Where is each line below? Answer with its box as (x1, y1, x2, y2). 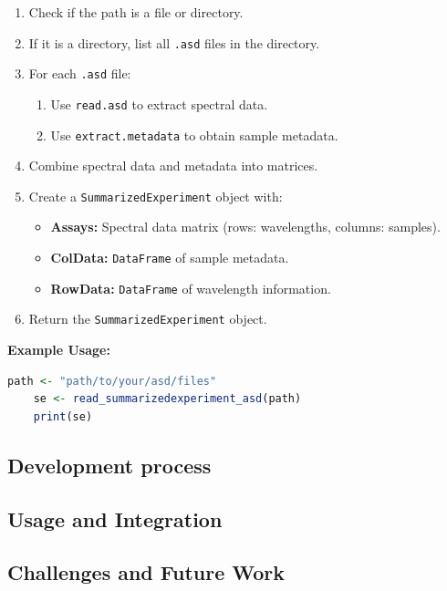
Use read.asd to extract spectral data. (50, 94, 268, 113)
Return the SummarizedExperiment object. (28, 309, 267, 328)
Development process (7, 451, 212, 479)
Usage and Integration (7, 504, 223, 533)
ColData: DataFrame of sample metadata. (50, 248, 289, 267)
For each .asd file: (28, 64, 131, 83)
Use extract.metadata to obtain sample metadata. (50, 125, 338, 144)
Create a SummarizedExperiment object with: (28, 186, 283, 205)
